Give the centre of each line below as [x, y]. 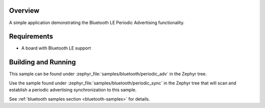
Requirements [31, 37]
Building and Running [42, 62]
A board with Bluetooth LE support [56, 48]
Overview [24, 11]
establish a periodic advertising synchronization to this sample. [73, 90]
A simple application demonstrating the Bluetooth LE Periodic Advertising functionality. [97, 23]
